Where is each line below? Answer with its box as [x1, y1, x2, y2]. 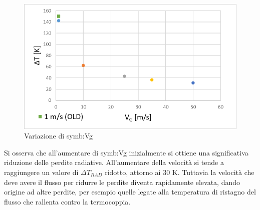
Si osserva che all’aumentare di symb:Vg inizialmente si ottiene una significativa [4, 147, 248, 157]
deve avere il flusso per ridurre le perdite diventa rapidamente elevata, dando [4, 176, 240, 187]
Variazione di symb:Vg [24, 130, 93, 141]
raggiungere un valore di [4, 166, 79, 177]
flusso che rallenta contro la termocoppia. [4, 196, 131, 206]
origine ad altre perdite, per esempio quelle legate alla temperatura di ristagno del [4, 186, 256, 197]
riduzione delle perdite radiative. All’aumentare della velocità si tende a [4, 157, 224, 167]
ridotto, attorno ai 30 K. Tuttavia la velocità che [105, 166, 254, 177]
